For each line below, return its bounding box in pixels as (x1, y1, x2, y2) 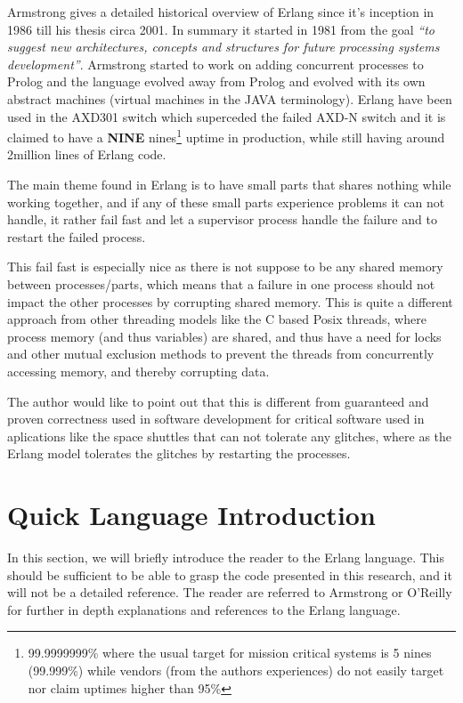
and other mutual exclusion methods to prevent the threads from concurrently (7, 344, 435, 363)
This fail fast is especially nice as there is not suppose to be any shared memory (7, 257, 443, 276)
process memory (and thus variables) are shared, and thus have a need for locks (7, 327, 442, 345)
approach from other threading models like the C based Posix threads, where (7, 310, 426, 328)
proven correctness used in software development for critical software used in (7, 409, 425, 428)
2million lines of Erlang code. (7, 145, 167, 164)
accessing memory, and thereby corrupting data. (7, 361, 270, 380)
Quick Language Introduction (7, 497, 376, 533)
